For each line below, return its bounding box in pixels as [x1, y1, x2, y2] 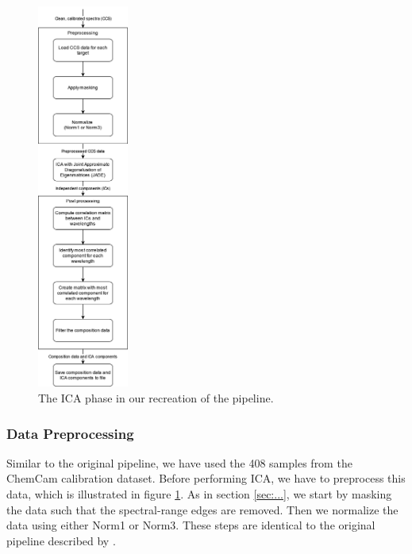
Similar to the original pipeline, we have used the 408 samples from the [6, 454, 352, 471]
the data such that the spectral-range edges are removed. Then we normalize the [6, 501, 399, 517]
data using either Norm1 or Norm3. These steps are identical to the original [6, 517, 375, 533]
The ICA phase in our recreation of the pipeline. [38, 389, 274, 406]
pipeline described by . [6, 532, 116, 548]
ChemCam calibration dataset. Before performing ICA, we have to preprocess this [6, 470, 406, 487]
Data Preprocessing [6, 423, 134, 443]
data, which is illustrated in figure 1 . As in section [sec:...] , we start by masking [6, 485, 392, 502]
